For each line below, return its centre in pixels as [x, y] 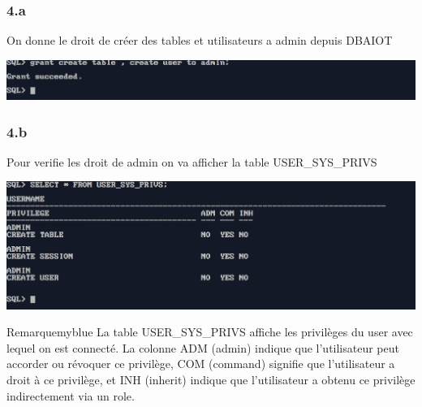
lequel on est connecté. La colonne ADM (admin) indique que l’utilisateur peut [203, 347]
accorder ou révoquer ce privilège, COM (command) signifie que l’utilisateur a [201, 364]
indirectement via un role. [71, 395]
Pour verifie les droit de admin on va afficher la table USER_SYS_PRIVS [192, 161]
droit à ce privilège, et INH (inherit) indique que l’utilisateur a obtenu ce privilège [211, 380]
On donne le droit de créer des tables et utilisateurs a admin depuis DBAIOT [200, 40]
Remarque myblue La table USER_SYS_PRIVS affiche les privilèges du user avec [210, 332]
